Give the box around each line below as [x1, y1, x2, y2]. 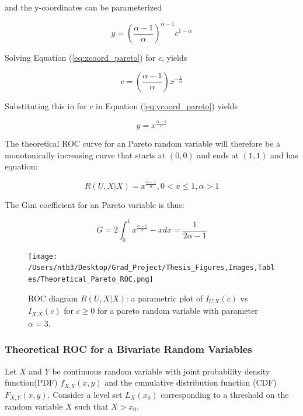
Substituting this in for [5, 99, 87, 112]
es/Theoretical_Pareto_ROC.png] [28, 275, 154, 284]
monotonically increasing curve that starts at [5, 148, 166, 161]
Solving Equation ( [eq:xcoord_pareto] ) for [5, 51, 156, 64]
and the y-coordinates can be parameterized [5, 1, 162, 13]
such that [75, 400, 109, 412]
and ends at [197, 148, 239, 161]
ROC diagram [28, 292, 78, 304]
